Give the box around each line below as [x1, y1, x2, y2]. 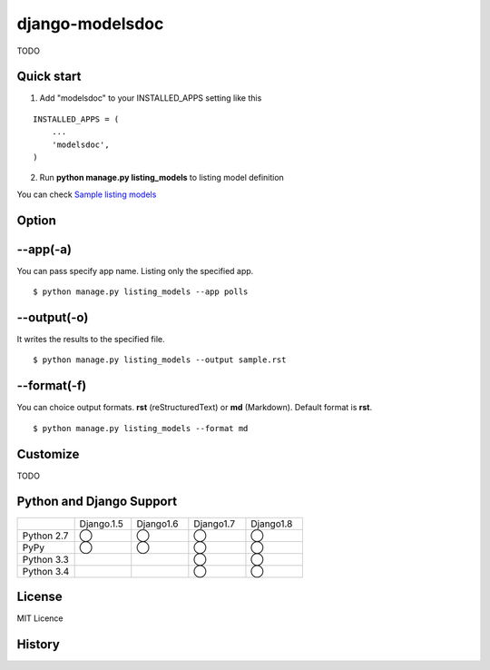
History [16, 636, 61, 652]
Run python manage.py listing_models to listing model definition [39, 172, 285, 183]
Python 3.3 [22, 553, 70, 566]
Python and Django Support [16, 494, 177, 509]
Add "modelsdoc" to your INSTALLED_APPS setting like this [39, 93, 262, 103]
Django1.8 [250, 517, 293, 530]
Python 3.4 [22, 565, 70, 577]
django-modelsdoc [16, 14, 164, 34]
